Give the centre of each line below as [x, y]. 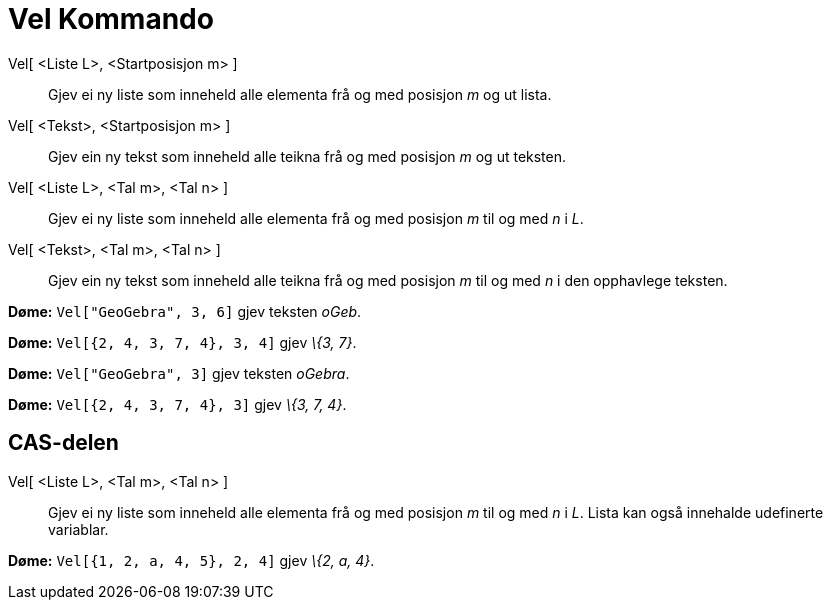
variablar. [78, 529]
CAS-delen [63, 443]
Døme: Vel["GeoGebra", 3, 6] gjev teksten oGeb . [185, 311]
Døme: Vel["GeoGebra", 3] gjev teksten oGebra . [179, 373]
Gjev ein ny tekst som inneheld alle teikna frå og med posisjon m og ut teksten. [307, 156]
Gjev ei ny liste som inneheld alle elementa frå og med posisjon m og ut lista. [300, 94]
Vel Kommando [111, 19]
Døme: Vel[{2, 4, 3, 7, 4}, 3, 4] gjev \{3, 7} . [182, 342]
